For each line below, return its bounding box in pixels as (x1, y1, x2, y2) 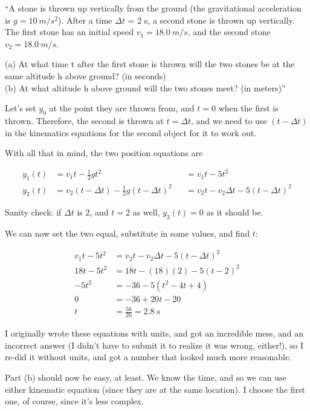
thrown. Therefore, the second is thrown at (5, 114, 164, 127)
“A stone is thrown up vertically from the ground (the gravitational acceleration (5, 2, 302, 14)
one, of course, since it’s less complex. (5, 395, 144, 407)
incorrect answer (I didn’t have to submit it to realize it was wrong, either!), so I (5, 338, 304, 351)
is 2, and (77, 206, 109, 219)
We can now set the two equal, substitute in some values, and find (5, 227, 250, 240)
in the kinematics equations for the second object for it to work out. (5, 126, 257, 139)
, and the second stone (187, 25, 271, 38)
